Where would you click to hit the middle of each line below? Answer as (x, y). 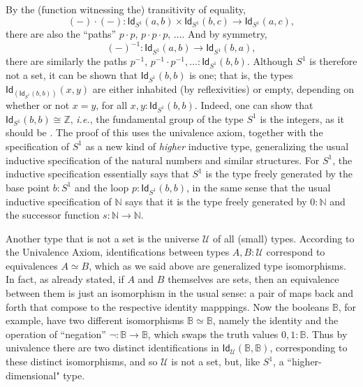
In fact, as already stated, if (65, 279)
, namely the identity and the (275, 320)
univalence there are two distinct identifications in (112, 348)
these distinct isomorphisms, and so (82, 362)
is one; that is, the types (241, 74)
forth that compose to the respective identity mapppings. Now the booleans (168, 306)
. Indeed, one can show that (254, 104)
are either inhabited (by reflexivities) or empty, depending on (223, 88)
